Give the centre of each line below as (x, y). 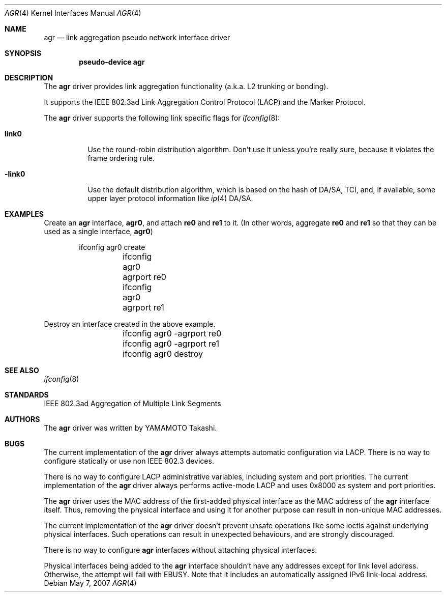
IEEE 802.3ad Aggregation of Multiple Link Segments (132, 403)
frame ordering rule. (121, 158)
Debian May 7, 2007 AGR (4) (90, 583)
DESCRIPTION (29, 78)
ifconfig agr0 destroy (163, 354)
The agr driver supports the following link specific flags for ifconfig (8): (162, 118)
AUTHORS (22, 419)
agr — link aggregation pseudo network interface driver (137, 37)
